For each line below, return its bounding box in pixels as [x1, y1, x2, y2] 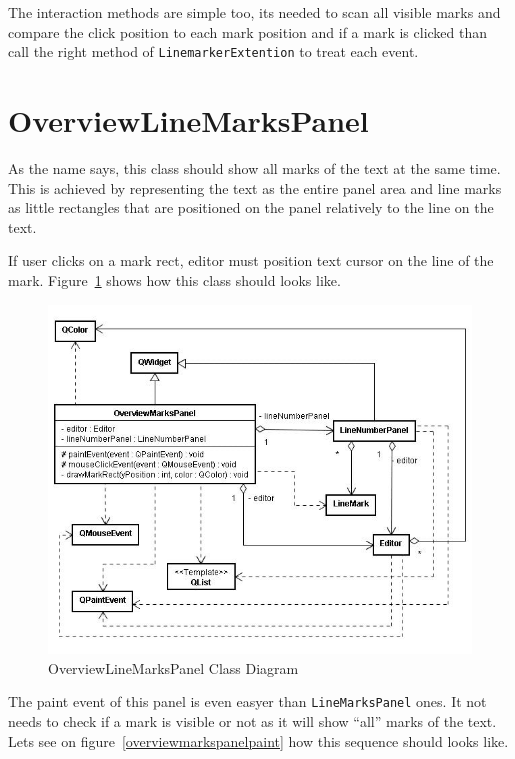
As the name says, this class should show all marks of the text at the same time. [8, 157, 501, 178]
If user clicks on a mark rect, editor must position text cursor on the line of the [8, 250, 494, 271]
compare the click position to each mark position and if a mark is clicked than [8, 21, 488, 42]
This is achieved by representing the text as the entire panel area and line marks [8, 177, 502, 198]
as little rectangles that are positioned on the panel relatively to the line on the [8, 197, 494, 218]
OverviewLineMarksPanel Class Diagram [48, 657, 299, 678]
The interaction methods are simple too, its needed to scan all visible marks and [8, 2, 501, 22]
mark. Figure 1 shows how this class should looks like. [8, 269, 341, 290]
